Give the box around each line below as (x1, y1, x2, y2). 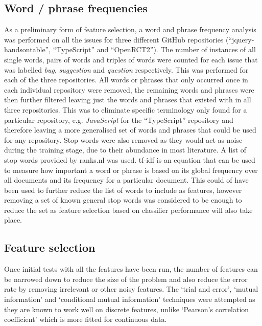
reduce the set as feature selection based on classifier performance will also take (4, 204, 253, 215)
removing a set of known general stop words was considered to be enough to (4, 194, 242, 205)
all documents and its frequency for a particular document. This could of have (4, 175, 249, 185)
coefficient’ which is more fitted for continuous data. (4, 314, 167, 324)
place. (4, 214, 22, 225)
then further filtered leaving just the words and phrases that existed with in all (4, 94, 251, 105)
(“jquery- (226, 34, 254, 45)
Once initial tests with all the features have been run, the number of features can (4, 264, 258, 274)
